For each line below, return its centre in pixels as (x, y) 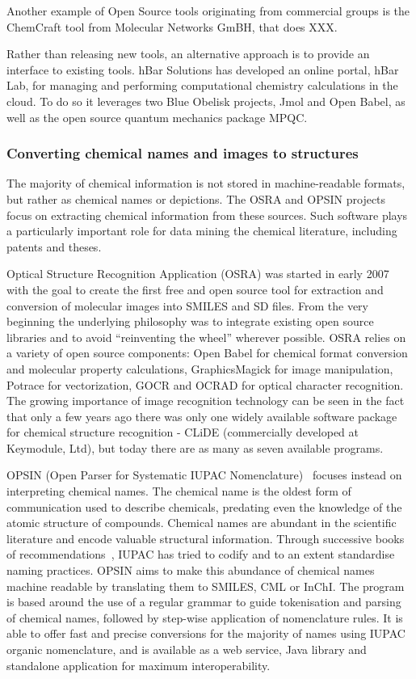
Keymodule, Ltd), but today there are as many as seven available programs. (195, 447)
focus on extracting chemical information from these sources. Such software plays (207, 215)
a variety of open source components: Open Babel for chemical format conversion (207, 353)
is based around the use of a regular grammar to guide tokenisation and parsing (204, 602)
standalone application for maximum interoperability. (139, 665)
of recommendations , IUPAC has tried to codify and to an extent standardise (201, 554)
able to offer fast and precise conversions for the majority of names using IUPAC (206, 633)
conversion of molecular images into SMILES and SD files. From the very (187, 305)
